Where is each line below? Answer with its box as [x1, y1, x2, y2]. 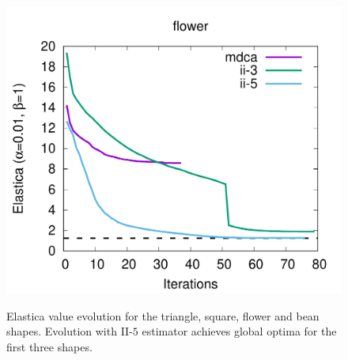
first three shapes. [6, 338, 93, 354]
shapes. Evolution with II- [6, 323, 133, 339]
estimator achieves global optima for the [142, 323, 337, 339]
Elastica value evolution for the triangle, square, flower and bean [6, 307, 320, 324]
